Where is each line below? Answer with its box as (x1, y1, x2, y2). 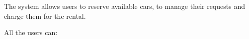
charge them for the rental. (4, 10, 86, 21)
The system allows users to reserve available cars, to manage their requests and (4, 1, 246, 11)
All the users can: (4, 27, 58, 38)
